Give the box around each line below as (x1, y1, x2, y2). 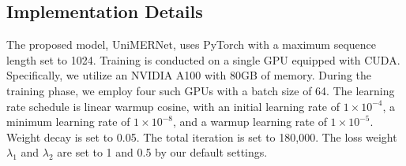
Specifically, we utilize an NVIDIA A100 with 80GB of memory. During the (6, 67, 371, 83)
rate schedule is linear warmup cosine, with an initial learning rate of (6, 98, 340, 114)
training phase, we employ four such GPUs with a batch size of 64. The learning (6, 82, 395, 98)
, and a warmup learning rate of (172, 113, 327, 130)
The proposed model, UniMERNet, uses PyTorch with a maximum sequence (6, 36, 377, 53)
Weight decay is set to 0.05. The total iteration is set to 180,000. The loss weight (6, 128, 397, 145)
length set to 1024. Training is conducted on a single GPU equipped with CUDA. (6, 51, 400, 68)
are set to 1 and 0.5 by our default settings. (57, 144, 268, 160)
